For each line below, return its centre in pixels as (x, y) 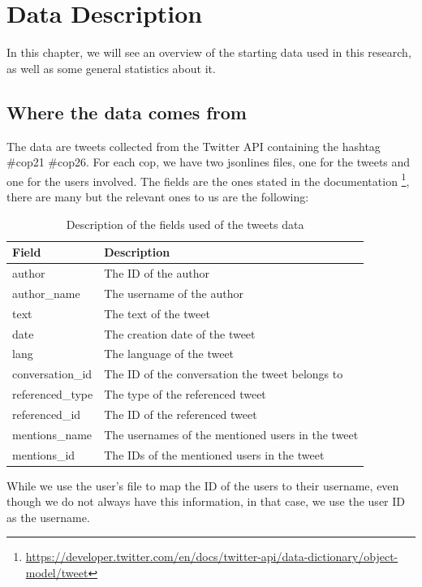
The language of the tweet (169, 354)
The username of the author (174, 293)
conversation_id (52, 374)
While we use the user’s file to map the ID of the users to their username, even (203, 485)
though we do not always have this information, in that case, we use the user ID (206, 501)
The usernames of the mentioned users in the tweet (231, 434)
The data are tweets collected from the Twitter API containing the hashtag (194, 146)
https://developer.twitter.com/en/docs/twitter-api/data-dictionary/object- (212, 557)
